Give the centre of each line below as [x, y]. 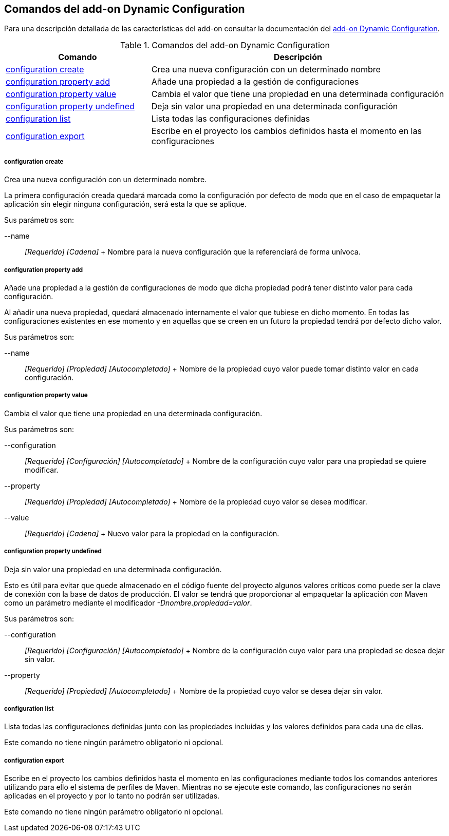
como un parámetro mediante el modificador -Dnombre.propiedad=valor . [128, 602]
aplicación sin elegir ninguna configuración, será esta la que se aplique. [125, 204]
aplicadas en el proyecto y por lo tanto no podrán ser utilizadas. [112, 796]
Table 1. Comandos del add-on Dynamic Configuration [225, 45]
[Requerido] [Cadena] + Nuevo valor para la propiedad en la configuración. [152, 533]
